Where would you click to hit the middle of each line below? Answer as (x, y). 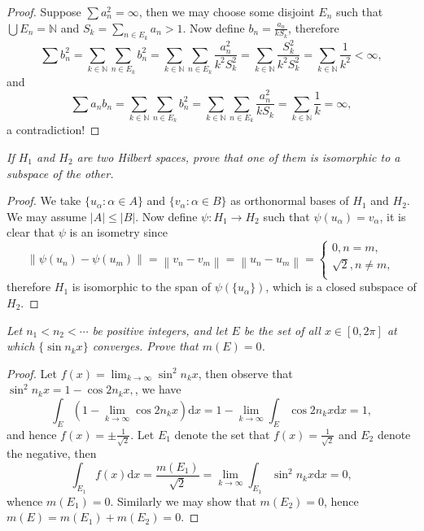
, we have (158, 389)
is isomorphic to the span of (142, 287)
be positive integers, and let (160, 330)
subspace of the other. (60, 173)
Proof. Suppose (44, 11)
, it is (393, 216)
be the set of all (282, 330)
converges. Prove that (145, 346)
